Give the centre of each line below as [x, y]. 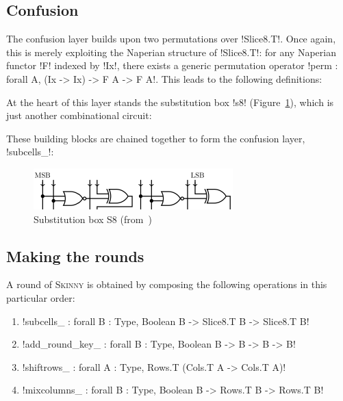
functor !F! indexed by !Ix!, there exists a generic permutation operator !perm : [172, 65]
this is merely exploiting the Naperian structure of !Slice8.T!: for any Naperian [171, 52]
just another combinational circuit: [79, 115]
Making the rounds [75, 256]
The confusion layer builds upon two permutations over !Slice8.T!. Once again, [171, 39]
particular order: [41, 297]
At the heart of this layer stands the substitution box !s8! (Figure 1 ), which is [170, 102]
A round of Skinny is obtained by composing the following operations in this [167, 284]
